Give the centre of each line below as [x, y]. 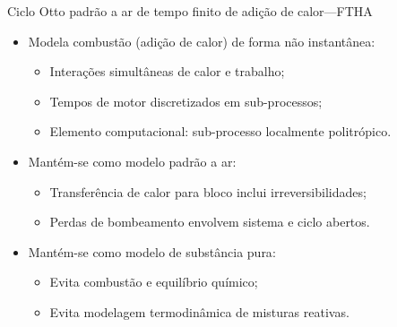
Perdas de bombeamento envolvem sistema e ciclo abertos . [210, 222]
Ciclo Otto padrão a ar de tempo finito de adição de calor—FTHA [190, 11]
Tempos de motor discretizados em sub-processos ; [186, 101]
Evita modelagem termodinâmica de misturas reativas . [199, 311]
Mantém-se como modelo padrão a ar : [132, 161]
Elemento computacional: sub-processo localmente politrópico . [220, 131]
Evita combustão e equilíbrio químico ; [154, 282]
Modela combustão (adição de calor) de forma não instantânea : [202, 41]
